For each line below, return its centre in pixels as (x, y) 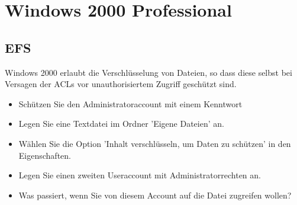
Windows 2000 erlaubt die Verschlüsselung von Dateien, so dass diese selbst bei (148, 72)
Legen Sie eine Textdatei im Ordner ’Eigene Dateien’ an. (121, 124)
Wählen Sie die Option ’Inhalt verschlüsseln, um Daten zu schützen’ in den (155, 143)
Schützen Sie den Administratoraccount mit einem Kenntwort (130, 103)
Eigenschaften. (45, 155)
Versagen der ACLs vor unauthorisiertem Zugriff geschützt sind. (121, 84)
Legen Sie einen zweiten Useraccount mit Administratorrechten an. (140, 175)
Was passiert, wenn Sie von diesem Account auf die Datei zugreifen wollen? (155, 195)
